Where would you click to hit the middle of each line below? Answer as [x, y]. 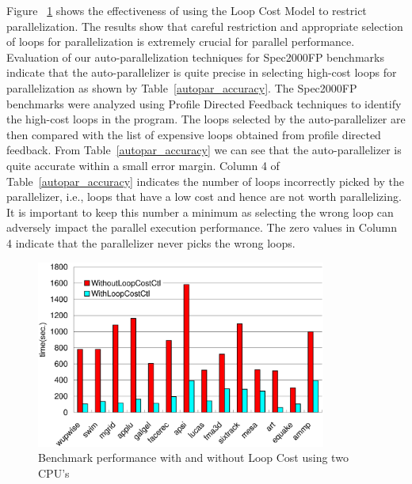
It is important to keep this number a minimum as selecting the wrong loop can [200, 212]
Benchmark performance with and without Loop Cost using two [193, 458]
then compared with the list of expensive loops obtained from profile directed [194, 134]
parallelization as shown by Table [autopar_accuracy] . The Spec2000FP [182, 87]
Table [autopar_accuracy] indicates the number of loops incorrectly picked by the [206, 181]
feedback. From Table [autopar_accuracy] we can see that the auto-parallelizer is [204, 150]
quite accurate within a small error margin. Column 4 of [143, 165]
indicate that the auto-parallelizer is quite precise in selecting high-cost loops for [202, 72]
